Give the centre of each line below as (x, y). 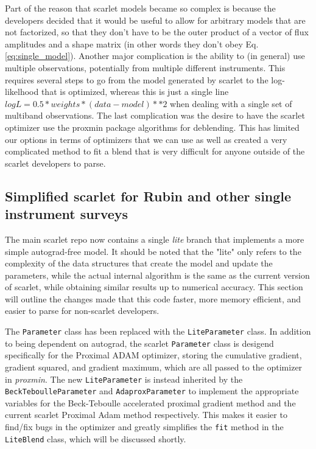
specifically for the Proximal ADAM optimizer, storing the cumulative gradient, (153, 355)
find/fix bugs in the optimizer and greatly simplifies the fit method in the (144, 427)
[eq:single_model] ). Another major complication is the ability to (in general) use (155, 56)
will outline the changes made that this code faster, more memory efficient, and (153, 298)
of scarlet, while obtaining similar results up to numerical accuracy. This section (154, 287)
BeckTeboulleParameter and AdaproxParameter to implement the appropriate (152, 391)
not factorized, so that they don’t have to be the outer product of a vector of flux (157, 32)
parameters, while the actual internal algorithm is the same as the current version (157, 275)
